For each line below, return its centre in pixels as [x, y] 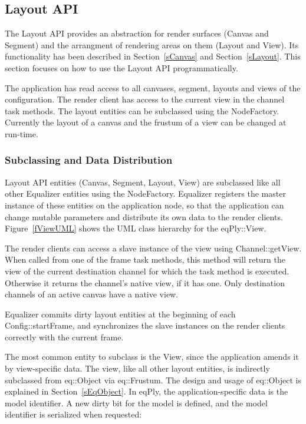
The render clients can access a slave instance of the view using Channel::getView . [153, 248]
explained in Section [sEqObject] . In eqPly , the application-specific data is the [147, 391]
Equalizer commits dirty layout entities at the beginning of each [120, 314]
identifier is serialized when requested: [73, 414]
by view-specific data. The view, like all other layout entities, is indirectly [137, 368]
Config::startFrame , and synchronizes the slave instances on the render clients [145, 325]
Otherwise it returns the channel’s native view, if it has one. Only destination [145, 282]
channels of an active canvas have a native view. [92, 294]
